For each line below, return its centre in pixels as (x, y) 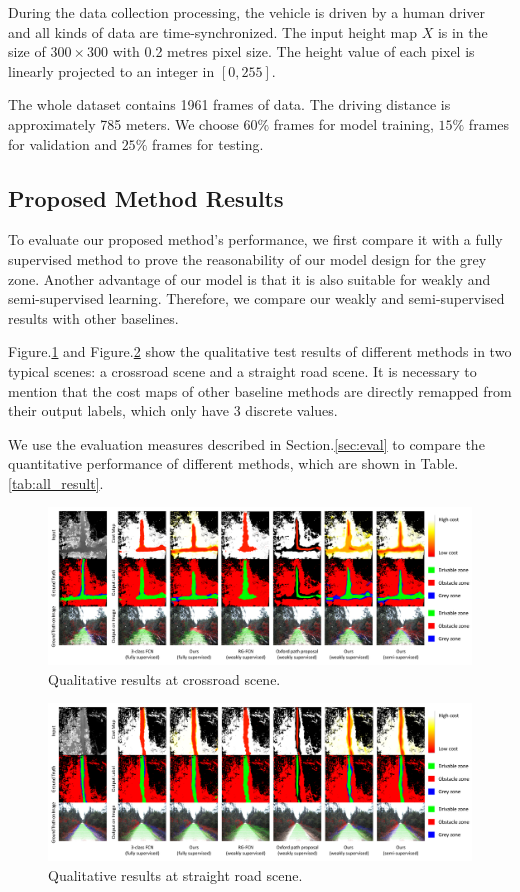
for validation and (62, 143)
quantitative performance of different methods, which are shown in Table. (233, 463)
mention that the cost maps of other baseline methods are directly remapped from (260, 390)
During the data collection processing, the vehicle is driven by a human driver (247, 12)
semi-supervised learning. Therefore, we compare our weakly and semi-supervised (256, 298)
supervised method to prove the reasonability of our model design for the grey (247, 258)
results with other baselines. (93, 317)
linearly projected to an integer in (111, 70)
